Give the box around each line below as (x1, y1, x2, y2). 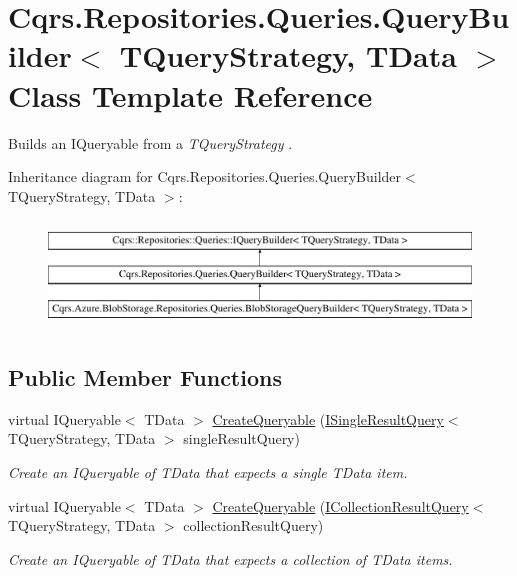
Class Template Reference (8, 74, 373, 115)
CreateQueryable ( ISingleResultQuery (212, 408, 444, 429)
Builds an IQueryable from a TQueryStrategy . (8, 132, 293, 153)
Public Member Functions (8, 361, 282, 392)
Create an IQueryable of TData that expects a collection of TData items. (8, 548, 453, 569)
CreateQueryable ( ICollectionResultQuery (212, 495, 469, 516)
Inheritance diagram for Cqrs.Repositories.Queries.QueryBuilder (8, 166, 402, 187)
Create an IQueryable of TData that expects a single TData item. (8, 461, 408, 482)
